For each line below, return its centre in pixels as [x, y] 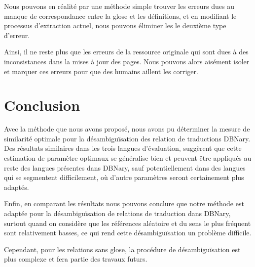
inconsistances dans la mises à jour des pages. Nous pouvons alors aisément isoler [127, 61]
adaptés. [17, 187]
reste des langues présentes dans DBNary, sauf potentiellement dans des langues [125, 167]
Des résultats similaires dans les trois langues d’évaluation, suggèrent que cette [123, 148]
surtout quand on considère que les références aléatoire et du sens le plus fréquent [127, 223]
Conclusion [42, 105]
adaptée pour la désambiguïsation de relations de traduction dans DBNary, [117, 213]
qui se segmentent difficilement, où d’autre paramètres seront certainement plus [124, 177]
